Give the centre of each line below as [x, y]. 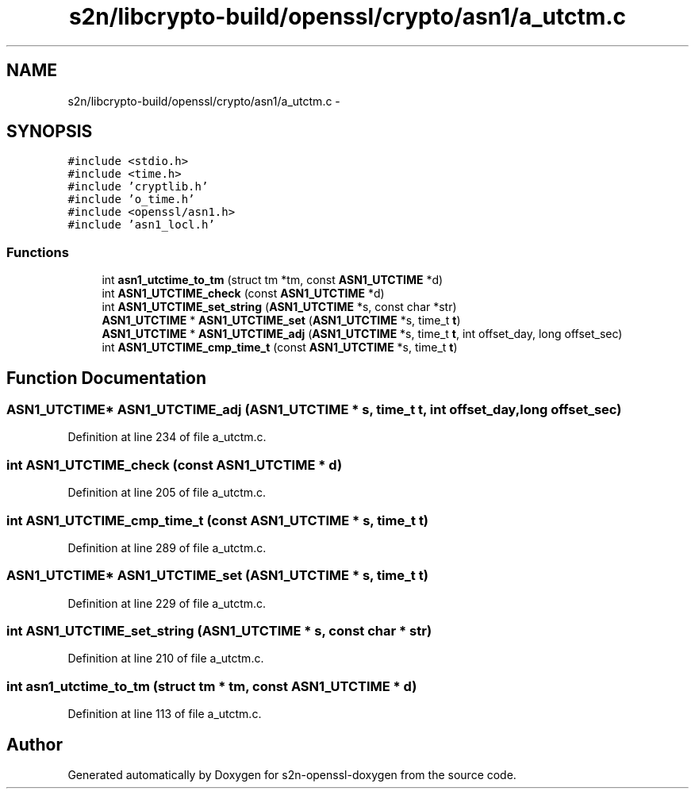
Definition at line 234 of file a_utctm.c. [167, 437]
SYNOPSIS [50, 132]
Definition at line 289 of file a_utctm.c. [167, 547]
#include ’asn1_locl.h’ [141, 225]
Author [35, 744]
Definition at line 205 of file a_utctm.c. [167, 493]
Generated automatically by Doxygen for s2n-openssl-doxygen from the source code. [292, 775]
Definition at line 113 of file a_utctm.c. [165, 714]
